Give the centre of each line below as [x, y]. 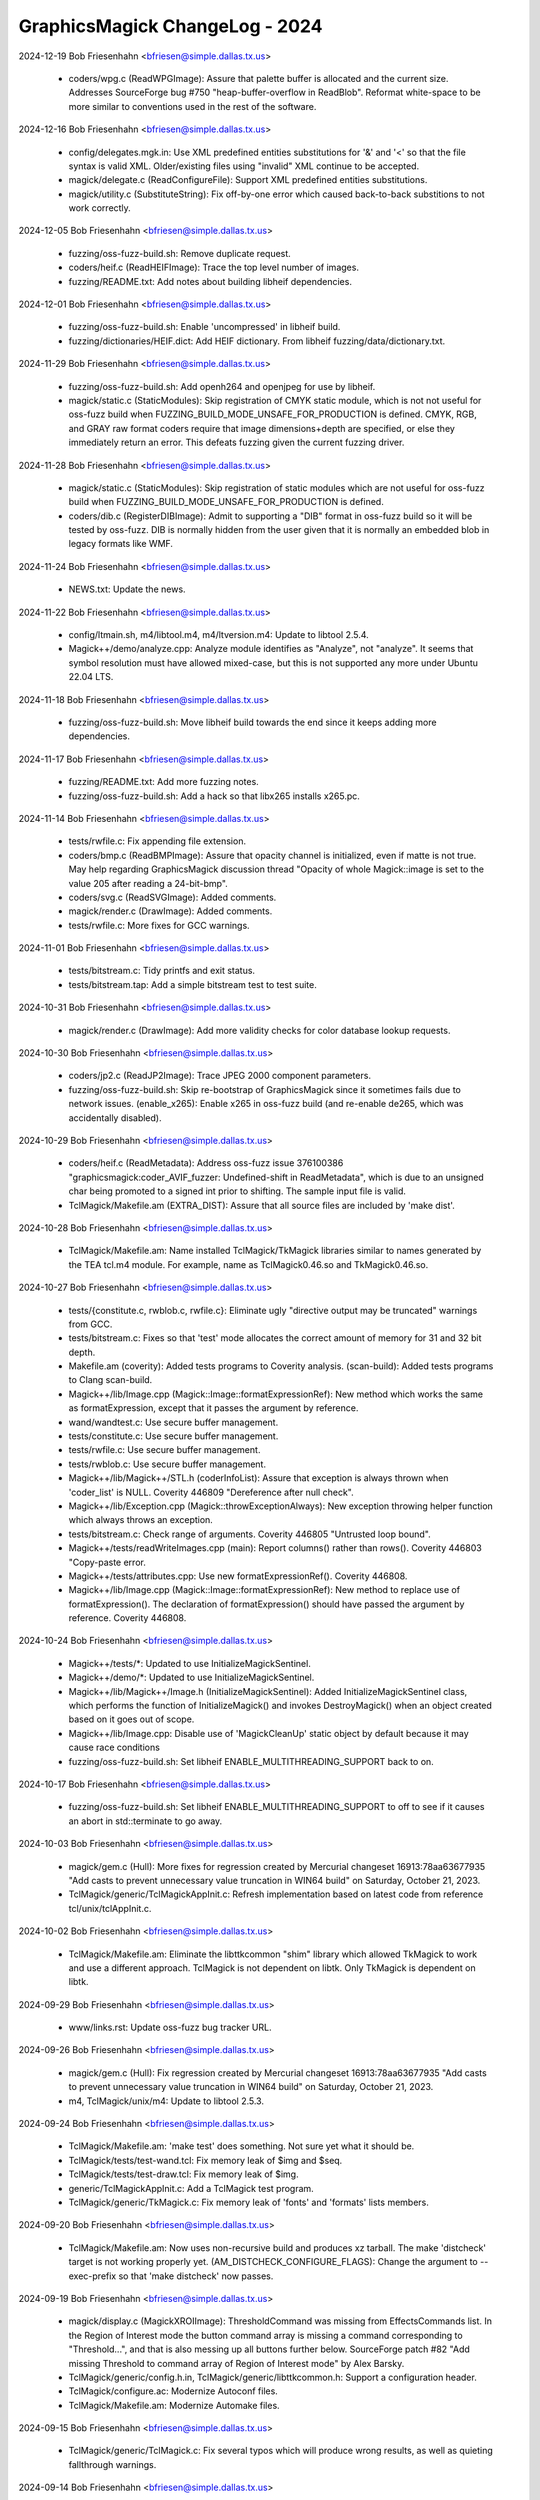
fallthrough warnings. [112, 2464]
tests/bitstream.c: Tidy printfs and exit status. [161, 971]
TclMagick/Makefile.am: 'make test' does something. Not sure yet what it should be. [241, 2146]
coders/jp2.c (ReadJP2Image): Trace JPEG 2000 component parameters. [220, 1076]
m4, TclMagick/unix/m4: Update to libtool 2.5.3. [166, 2101]
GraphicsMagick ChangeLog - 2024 [170, 26]
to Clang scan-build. [110, 1380]
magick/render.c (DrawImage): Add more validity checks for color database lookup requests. [259, 1030]
